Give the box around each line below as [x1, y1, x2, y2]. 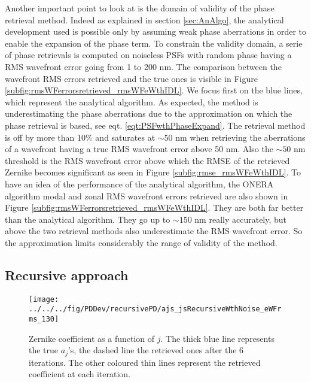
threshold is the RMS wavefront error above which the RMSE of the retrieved [5, 154, 290, 166]
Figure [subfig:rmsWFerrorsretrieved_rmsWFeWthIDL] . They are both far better [5, 201, 304, 214]
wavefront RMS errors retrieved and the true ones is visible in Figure [5, 72, 258, 84]
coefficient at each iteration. [29, 368, 130, 380]
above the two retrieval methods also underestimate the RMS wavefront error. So [5, 225, 303, 237]
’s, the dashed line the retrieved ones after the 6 [68, 344, 244, 356]
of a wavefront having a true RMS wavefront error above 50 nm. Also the [5, 143, 273, 155]
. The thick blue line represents [160, 332, 275, 344]
